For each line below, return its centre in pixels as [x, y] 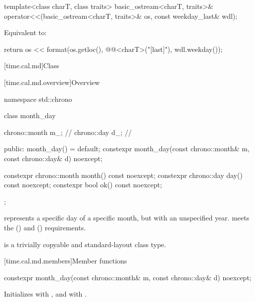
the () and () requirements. [45, 227]
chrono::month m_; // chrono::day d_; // [68, 132]
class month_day [30, 115]
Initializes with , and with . [45, 294]
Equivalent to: [25, 32]
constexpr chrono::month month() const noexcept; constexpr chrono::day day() [123, 175]
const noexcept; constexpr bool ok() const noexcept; [83, 185]
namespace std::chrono [38, 99]
